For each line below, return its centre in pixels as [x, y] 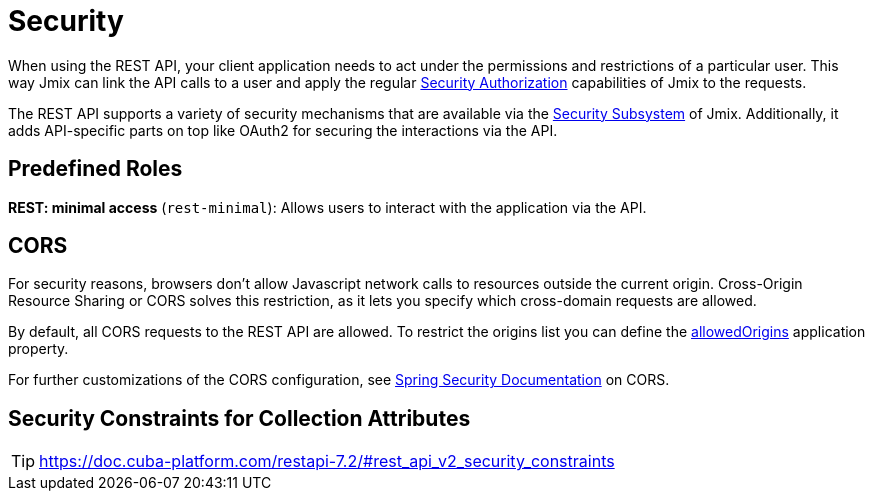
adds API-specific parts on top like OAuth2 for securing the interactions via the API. [283, 130]
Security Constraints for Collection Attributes [239, 418]
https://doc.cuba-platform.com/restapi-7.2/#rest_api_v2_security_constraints [327, 461]
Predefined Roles [95, 169]
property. [38, 349]
